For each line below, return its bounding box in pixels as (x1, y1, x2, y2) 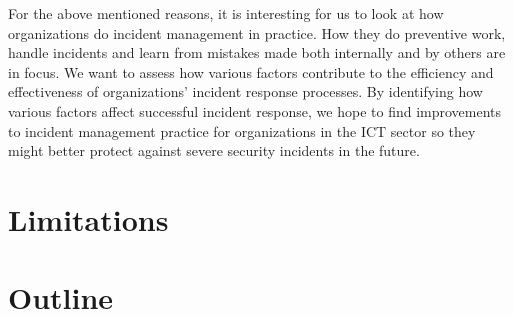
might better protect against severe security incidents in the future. (8, 140, 420, 161)
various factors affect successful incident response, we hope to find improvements (8, 100, 502, 121)
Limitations (8, 198, 169, 239)
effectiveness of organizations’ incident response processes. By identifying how (8, 81, 483, 102)
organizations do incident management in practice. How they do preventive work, (8, 22, 506, 43)
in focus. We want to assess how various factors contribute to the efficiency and (8, 61, 494, 82)
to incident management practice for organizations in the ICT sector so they (8, 120, 476, 141)
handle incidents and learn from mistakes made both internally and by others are (8, 42, 506, 63)
